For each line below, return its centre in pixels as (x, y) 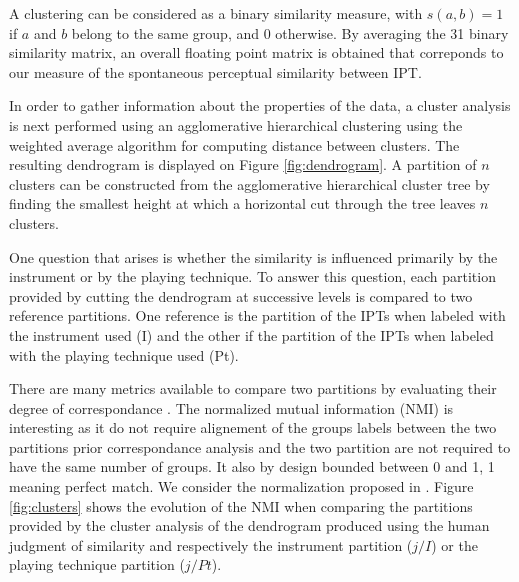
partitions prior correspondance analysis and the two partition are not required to (260, 446)
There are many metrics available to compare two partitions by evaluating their (253, 388)
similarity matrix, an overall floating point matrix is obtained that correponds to (256, 52)
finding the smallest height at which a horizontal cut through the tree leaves (242, 203)
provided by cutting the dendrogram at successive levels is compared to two (241, 295)
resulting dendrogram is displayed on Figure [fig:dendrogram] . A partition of (243, 164)
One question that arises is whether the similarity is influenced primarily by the (253, 256)
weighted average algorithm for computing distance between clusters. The (234, 144)
